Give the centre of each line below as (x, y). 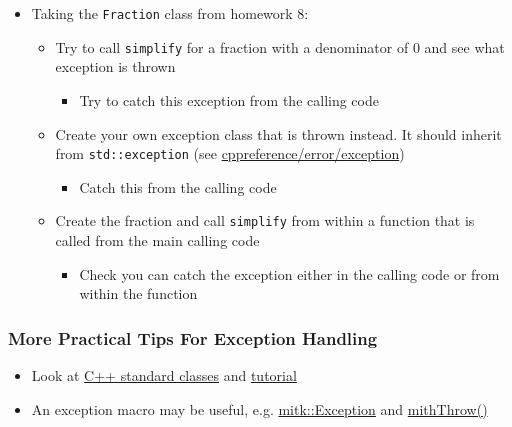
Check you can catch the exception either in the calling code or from (289, 273)
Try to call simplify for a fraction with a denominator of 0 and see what (280, 46)
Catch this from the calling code (178, 186)
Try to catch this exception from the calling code (229, 99)
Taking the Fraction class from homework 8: (170, 13)
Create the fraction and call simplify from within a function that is (265, 220)
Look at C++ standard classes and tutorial (164, 375)
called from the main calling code (157, 240)
